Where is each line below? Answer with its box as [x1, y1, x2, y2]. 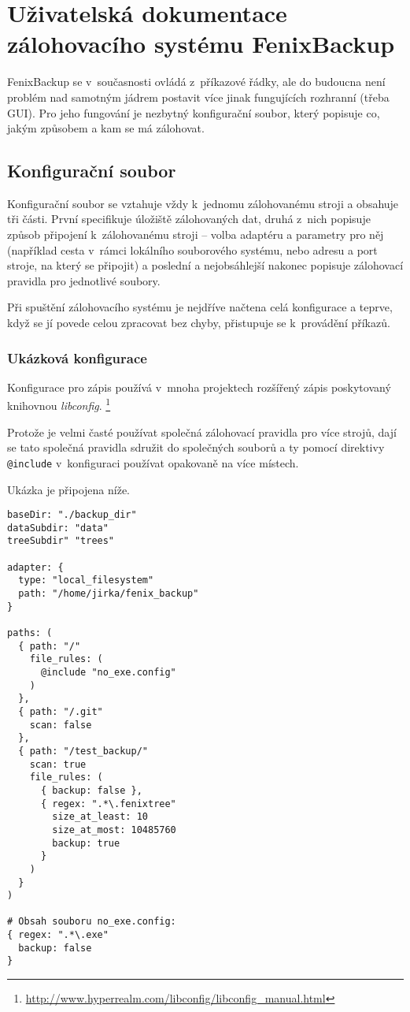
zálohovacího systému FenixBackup [7, 28, 395, 60]
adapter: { [7, 561, 64, 573]
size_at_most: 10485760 [52, 824, 176, 835]
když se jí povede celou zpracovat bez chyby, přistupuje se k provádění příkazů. [7, 314, 390, 331]
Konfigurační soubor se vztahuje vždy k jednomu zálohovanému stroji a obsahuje [7, 195, 399, 211]
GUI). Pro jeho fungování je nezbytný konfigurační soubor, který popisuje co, [7, 104, 380, 121]
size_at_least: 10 [52, 811, 148, 823]
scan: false [29, 719, 92, 731]
